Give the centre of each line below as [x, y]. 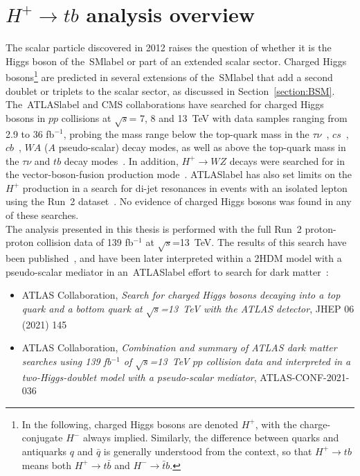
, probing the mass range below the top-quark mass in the [186, 133]
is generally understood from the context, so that [208, 451]
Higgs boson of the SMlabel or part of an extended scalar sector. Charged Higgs [176, 61]
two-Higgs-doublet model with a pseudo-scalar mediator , [139, 377]
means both [47, 465]
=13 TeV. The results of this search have [259, 242]
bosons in [26, 117]
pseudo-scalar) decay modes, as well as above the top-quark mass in [202, 147]
